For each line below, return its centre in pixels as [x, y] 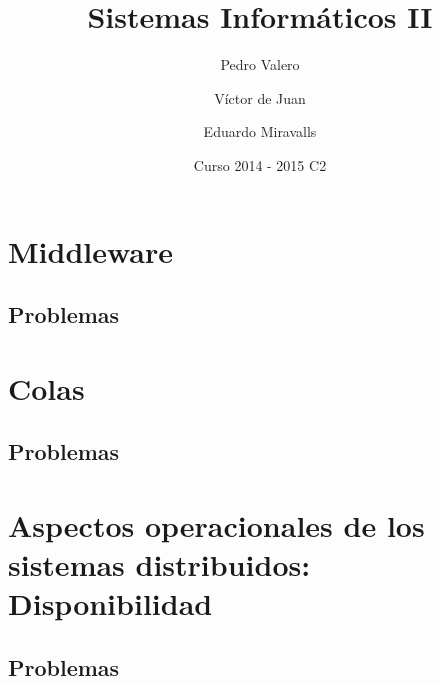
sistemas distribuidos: [159, 564]
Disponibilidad [110, 603]
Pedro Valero [260, 64]
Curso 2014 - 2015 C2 [260, 164]
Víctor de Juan [260, 97]
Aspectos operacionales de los [216, 524]
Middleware [91, 250]
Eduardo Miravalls [260, 131]
